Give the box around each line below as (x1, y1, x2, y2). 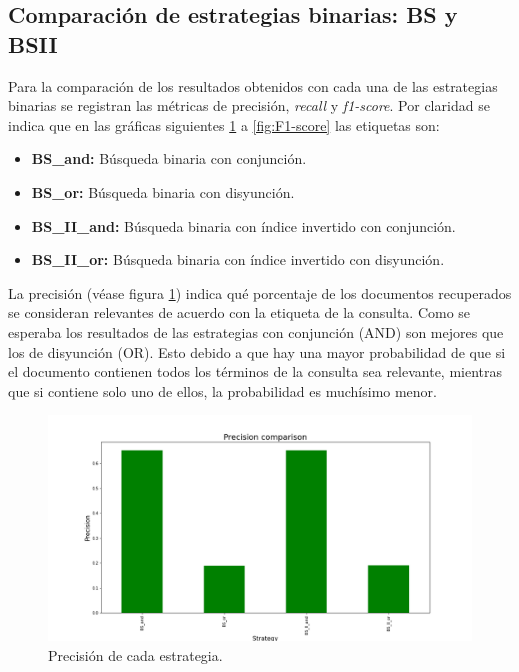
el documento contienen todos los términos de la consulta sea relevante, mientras (8, 361, 503, 382)
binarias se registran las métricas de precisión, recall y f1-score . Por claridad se (8, 95, 490, 116)
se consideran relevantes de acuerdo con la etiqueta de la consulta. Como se (8, 302, 471, 323)
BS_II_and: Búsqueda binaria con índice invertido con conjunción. (31, 215, 456, 236)
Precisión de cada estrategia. (48, 644, 223, 665)
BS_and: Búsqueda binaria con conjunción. (31, 148, 307, 169)
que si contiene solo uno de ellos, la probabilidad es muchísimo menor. (8, 380, 438, 401)
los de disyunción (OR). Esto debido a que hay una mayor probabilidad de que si (8, 341, 506, 362)
